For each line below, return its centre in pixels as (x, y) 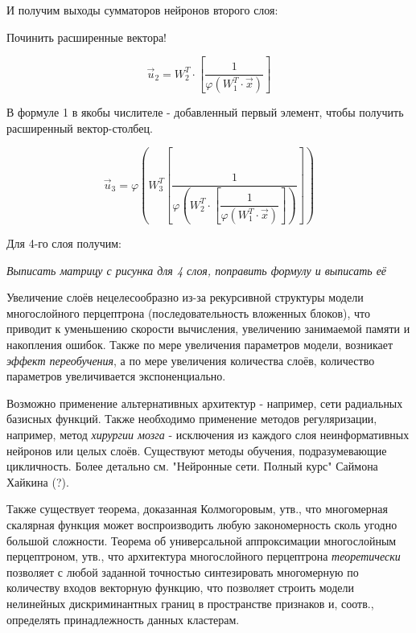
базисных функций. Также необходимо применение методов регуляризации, (192, 419)
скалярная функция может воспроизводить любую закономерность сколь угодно (202, 524)
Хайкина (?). (38, 481)
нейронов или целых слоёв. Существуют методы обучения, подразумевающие (197, 450)
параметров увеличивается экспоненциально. (116, 376)
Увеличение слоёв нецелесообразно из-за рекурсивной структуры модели (185, 297)
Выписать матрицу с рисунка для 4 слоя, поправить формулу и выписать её (197, 270)
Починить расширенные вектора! (87, 37)
